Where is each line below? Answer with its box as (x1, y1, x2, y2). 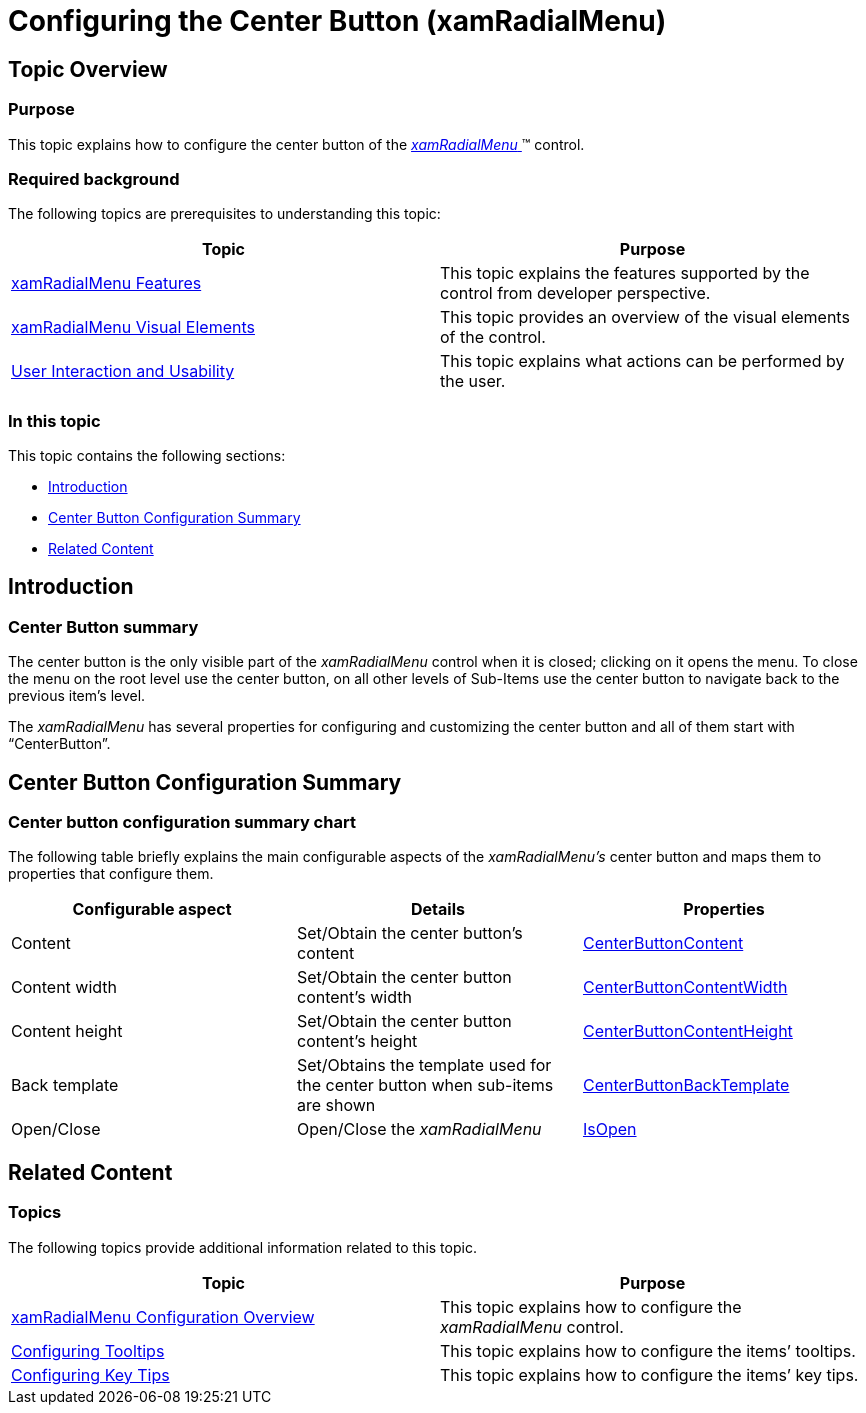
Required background (8, 168, 180, 189)
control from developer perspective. (440, 283, 711, 304)
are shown (296, 1095, 376, 1116)
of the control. (440, 327, 546, 348)
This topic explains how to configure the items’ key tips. (440, 1364, 859, 1385)
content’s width (296, 987, 412, 1008)
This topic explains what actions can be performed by (440, 351, 845, 372)
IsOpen (582, 1119, 637, 1140)
